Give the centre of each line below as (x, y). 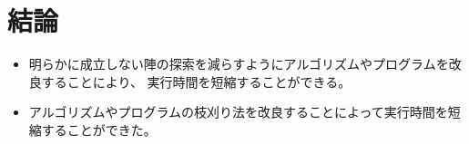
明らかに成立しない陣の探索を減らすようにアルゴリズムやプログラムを (239, 64)
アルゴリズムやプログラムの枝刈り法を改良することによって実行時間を (238, 112)
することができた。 (99, 129)
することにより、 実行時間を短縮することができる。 (196, 81)
